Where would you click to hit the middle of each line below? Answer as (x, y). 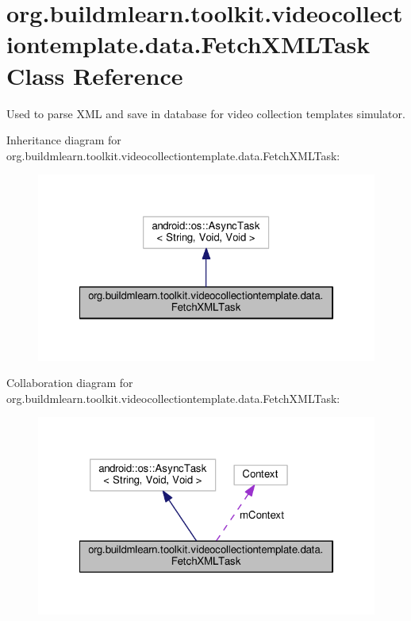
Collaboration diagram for (70, 383)
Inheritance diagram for (64, 140)
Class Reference (95, 75)
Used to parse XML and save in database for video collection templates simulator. (206, 113)
